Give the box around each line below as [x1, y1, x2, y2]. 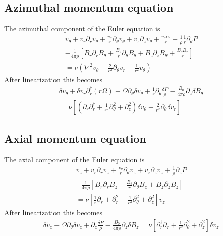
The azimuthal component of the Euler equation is [4, 23, 160, 34]
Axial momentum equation [4, 131, 146, 146]
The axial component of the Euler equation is [4, 154, 145, 165]
